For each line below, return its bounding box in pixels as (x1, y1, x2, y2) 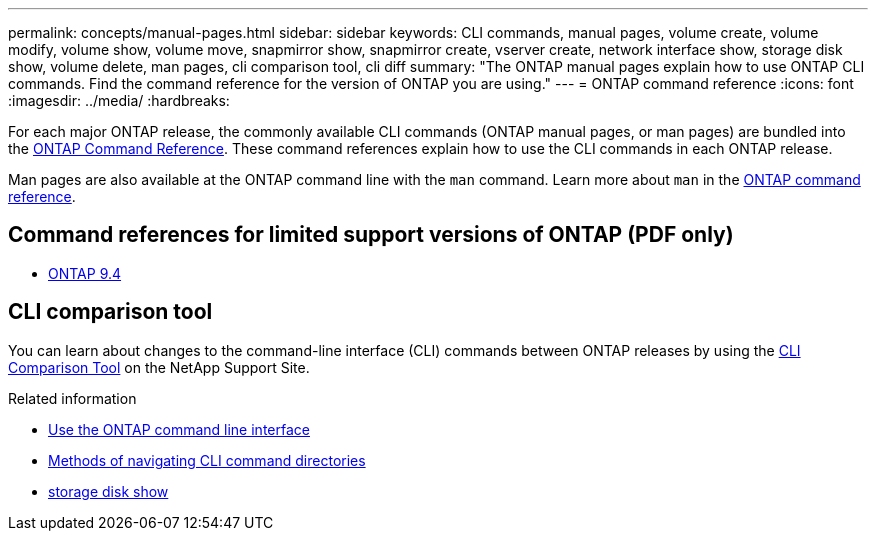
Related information (8, 389, 137, 407)
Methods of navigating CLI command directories (48, 451, 366, 469)
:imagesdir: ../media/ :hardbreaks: (8, 92, 230, 109)
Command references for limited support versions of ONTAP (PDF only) (8, 222, 734, 248)
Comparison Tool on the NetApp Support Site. (8, 358, 310, 376)
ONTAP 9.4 (48, 264, 122, 282)
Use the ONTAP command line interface (48, 420, 310, 438)
